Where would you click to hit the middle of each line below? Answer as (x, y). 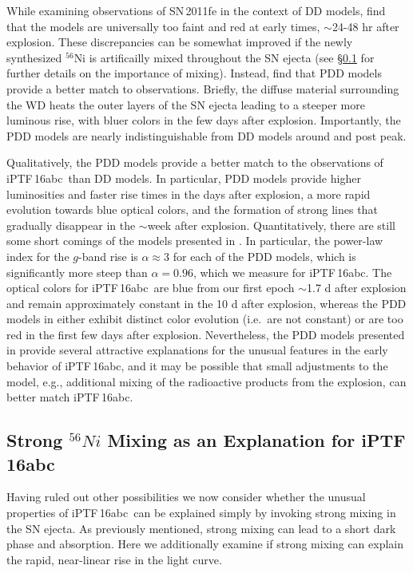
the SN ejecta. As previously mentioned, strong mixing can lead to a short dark (201, 528)
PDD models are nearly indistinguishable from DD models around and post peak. (206, 135)
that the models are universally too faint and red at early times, (163, 26)
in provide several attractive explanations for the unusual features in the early (197, 350)
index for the (38, 256)
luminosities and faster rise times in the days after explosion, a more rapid (189, 194)
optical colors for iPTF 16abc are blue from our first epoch (151, 288)
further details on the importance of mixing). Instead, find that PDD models (194, 73)
